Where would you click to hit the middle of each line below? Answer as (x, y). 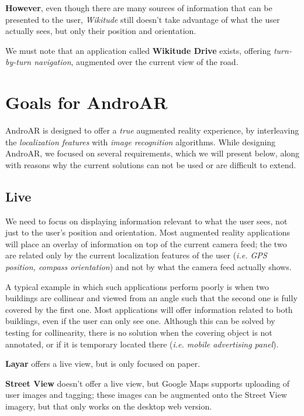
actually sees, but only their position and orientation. (101, 31)
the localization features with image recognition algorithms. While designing (141, 141)
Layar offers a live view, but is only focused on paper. (103, 364)
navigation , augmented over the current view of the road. (136, 62)
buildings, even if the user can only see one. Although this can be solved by (140, 321)
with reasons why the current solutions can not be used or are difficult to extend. (151, 164)
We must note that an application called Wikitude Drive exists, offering (138, 50)
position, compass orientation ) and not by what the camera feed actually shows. (148, 267)
